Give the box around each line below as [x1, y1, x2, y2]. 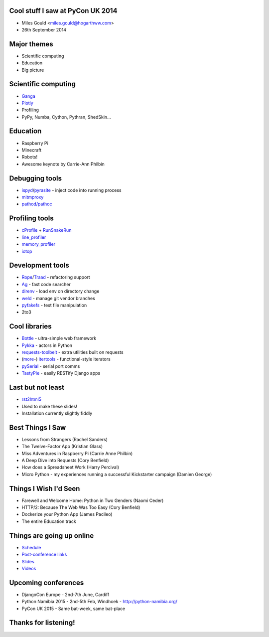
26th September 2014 [21, 26, 67, 32]
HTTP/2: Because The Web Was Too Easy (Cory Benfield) [21, 504, 140, 510]
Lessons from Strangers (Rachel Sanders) [21, 436, 108, 442]
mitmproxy [21, 194, 44, 200]
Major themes [9, 40, 53, 48]
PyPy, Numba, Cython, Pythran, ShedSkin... [21, 114, 112, 120]
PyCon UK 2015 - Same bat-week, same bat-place [21, 606, 126, 612]
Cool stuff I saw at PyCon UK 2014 [9, 6, 118, 15]
